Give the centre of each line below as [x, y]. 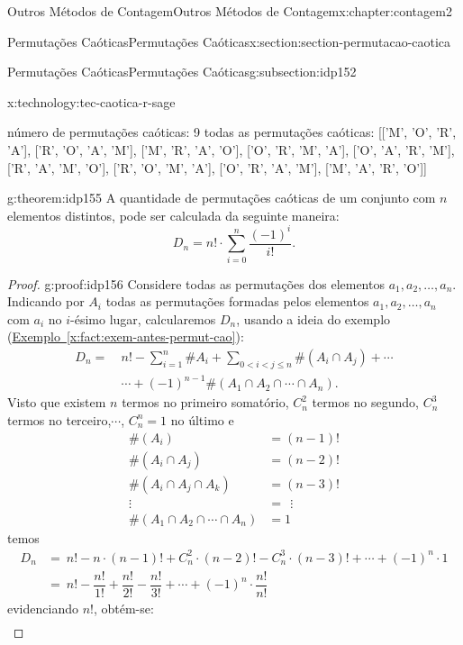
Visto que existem [57, 402]
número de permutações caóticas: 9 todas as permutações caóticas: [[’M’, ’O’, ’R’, [232, 132]
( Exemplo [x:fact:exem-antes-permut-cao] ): [126, 336]
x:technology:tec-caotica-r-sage [91, 101]
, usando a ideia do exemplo [313, 318]
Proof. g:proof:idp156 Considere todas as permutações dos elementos [196, 283]
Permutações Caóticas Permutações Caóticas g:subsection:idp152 [182, 72]
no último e [202, 419]
